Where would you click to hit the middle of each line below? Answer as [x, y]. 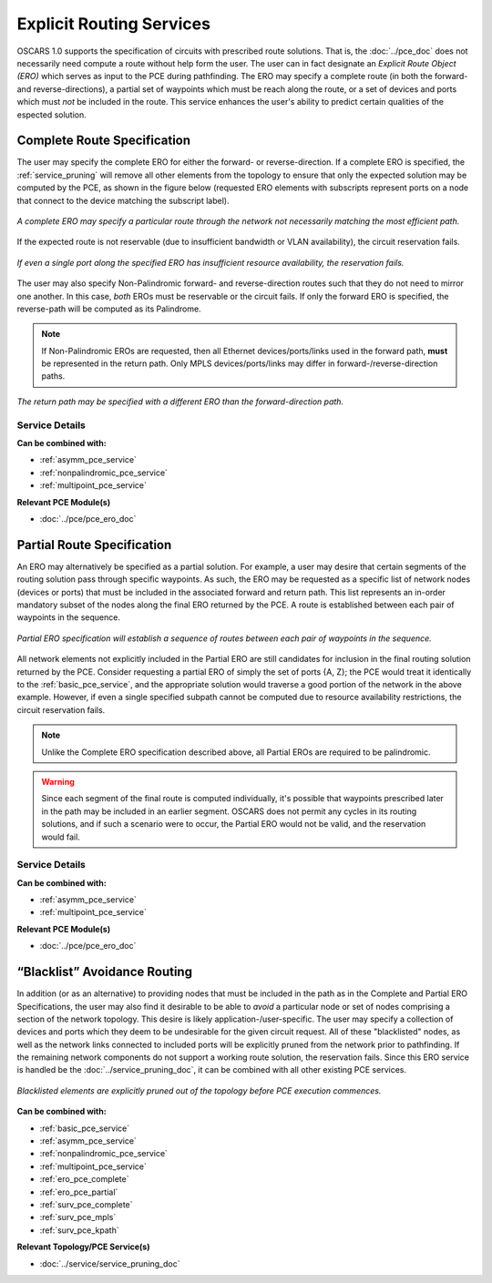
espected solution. [51, 115]
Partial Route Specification [94, 545]
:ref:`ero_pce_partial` [79, 1192]
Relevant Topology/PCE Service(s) [83, 1247]
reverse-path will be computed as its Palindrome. [109, 309]
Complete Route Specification [104, 141]
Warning [58, 781]
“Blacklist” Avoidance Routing [105, 972]
